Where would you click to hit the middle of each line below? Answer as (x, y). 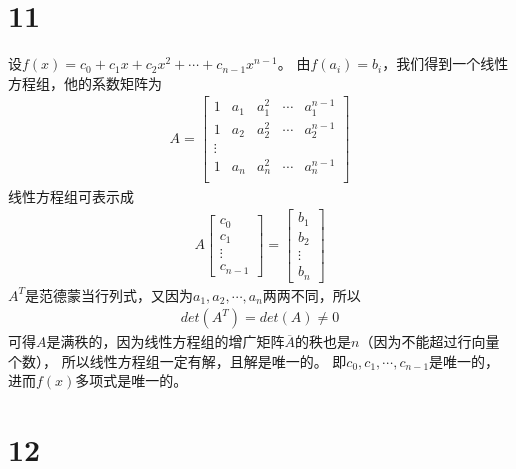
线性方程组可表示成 (71, 195)
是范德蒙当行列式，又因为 (109, 294)
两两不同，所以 (311, 294)
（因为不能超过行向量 (429, 341)
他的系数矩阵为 (112, 82)
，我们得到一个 (431, 63)
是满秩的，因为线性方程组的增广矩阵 (165, 341)
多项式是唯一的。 (131, 380)
